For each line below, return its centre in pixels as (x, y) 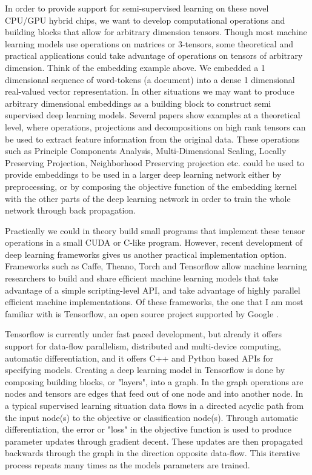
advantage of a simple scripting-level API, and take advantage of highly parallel (153, 290)
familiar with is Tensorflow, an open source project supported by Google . (142, 313)
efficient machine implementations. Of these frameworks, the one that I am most (154, 302)
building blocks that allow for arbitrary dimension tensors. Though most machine (156, 32)
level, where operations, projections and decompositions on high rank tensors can (155, 126)
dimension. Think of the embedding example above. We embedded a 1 (135, 67)
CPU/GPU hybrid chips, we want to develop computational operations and (145, 20)
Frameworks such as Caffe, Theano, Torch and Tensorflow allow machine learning (156, 266)
